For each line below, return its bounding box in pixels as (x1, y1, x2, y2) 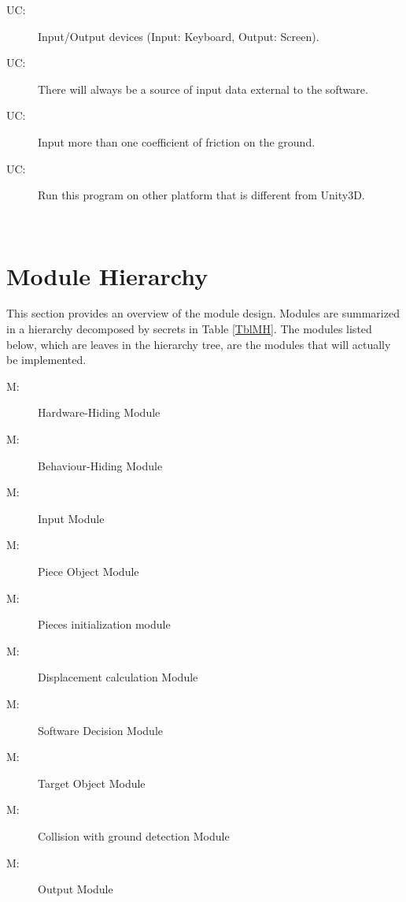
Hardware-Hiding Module (38, 404, 161, 421)
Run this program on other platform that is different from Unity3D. (38, 187, 365, 203)
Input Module (38, 510, 105, 526)
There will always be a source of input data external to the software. (38, 80, 368, 97)
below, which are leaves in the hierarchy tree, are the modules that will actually (6, 336, 391, 352)
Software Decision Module (38, 722, 163, 738)
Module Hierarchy (6, 259, 209, 291)
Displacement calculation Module (38, 669, 198, 685)
